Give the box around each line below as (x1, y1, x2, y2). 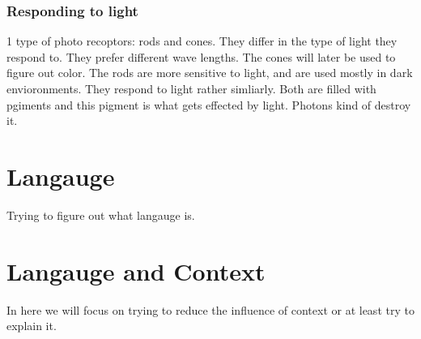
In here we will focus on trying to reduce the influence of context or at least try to (6, 301, 415, 318)
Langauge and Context (6, 254, 266, 287)
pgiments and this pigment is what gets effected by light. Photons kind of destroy (6, 96, 411, 113)
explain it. (6, 317, 57, 334)
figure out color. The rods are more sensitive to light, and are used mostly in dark (6, 64, 413, 81)
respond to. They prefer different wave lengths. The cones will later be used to (6, 48, 396, 65)
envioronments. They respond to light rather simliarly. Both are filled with (6, 80, 376, 97)
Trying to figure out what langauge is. (6, 206, 195, 223)
